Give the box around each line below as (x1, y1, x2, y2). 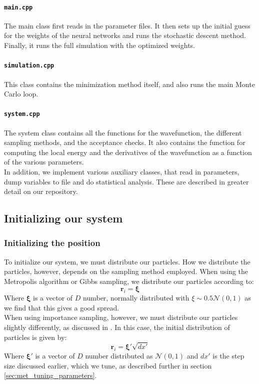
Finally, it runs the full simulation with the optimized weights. (4, 40, 195, 50)
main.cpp (4, 3, 33, 11)
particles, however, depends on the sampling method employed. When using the (4, 266, 248, 276)
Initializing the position (4, 236, 100, 249)
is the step (212, 350, 244, 361)
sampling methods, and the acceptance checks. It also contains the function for (4, 137, 245, 147)
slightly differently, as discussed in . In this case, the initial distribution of (4, 322, 230, 332)
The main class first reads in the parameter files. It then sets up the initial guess (4, 20, 250, 30)
